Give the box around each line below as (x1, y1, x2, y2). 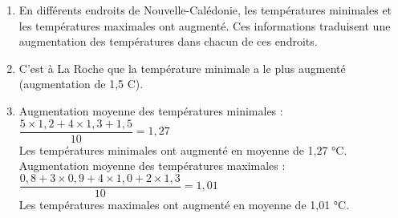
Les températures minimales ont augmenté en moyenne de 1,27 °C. (18, 141, 347, 158)
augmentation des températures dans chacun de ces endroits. (18, 33, 318, 50)
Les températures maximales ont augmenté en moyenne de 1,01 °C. (18, 196, 350, 212)
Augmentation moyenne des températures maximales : (18, 157, 286, 174)
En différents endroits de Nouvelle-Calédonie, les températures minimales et (18, 2, 392, 18)
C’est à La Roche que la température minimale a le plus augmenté (18, 59, 346, 76)
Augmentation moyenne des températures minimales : (18, 102, 283, 119)
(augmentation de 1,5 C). (18, 75, 144, 92)
